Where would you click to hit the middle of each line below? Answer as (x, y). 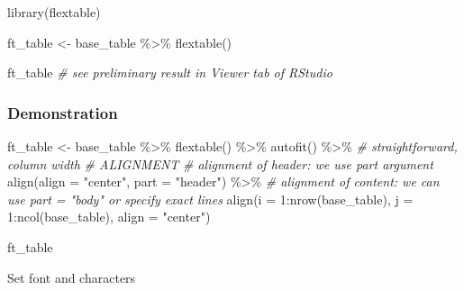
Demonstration (63, 112)
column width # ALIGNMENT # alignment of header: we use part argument (220, 163)
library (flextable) (54, 12)
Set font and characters (72, 277)
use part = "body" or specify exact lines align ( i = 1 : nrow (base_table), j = (210, 199)
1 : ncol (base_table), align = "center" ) (109, 217)
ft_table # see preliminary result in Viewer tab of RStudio (170, 72)
